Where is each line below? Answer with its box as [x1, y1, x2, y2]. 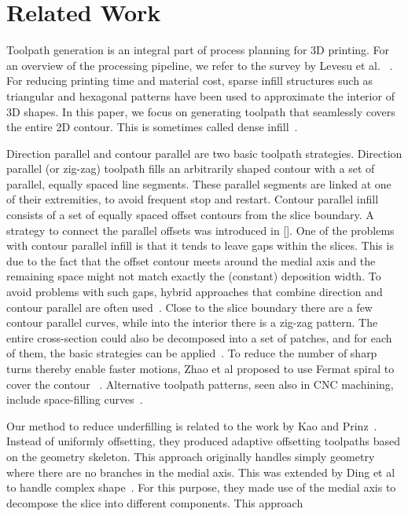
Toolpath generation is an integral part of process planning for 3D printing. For [6, 42, 390, 58]
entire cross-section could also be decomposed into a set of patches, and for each [6, 329, 392, 346]
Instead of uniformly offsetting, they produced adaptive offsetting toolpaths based [6, 433, 401, 449]
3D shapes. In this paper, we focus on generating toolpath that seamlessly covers [6, 103, 395, 119]
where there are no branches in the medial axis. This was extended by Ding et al [6, 463, 395, 480]
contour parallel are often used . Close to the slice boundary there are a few [6, 298, 373, 315]
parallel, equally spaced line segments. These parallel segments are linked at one [6, 175, 391, 192]
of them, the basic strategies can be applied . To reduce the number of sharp [6, 345, 377, 361]
